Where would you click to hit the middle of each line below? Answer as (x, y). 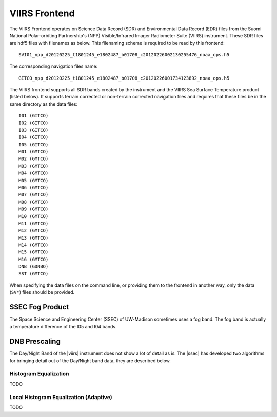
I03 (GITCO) (34, 130)
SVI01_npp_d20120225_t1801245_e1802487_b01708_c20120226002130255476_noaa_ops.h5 (124, 55)
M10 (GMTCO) (34, 216)
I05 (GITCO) (34, 144)
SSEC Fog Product (39, 307)
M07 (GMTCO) (34, 195)
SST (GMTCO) (34, 274)
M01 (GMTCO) (34, 152)
